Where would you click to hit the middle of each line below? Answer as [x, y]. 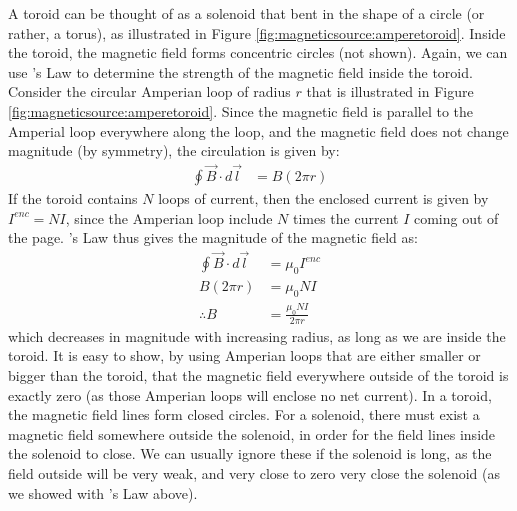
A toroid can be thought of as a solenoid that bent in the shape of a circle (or [246, 13]
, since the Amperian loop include [169, 217]
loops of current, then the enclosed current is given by [323, 198]
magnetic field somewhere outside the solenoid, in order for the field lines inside [252, 433]
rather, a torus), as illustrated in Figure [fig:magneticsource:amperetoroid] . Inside [257, 32]
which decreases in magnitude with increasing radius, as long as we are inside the [257, 335]
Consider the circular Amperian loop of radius [149, 91]
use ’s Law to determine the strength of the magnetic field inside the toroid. [240, 71]
